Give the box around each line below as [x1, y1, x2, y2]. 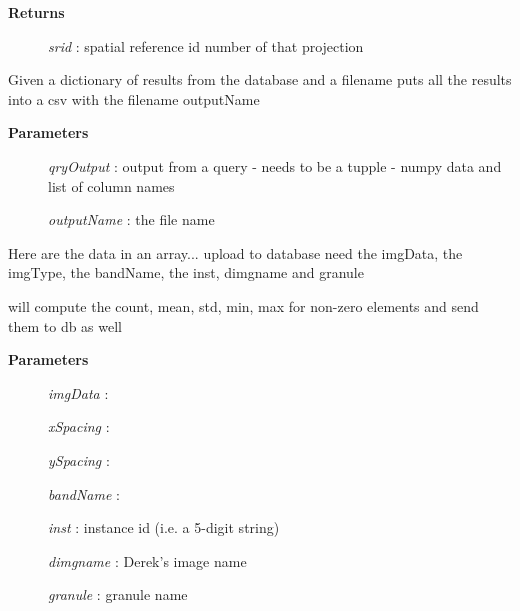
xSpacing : [48, 416, 110, 437]
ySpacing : [48, 449, 110, 470]
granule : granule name [48, 584, 188, 605]
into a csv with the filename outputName [8, 88, 260, 109]
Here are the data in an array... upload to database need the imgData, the [8, 242, 463, 263]
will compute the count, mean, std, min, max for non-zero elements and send [8, 295, 479, 316]
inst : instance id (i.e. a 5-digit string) [48, 517, 280, 538]
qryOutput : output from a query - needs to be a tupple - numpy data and [48, 155, 502, 176]
